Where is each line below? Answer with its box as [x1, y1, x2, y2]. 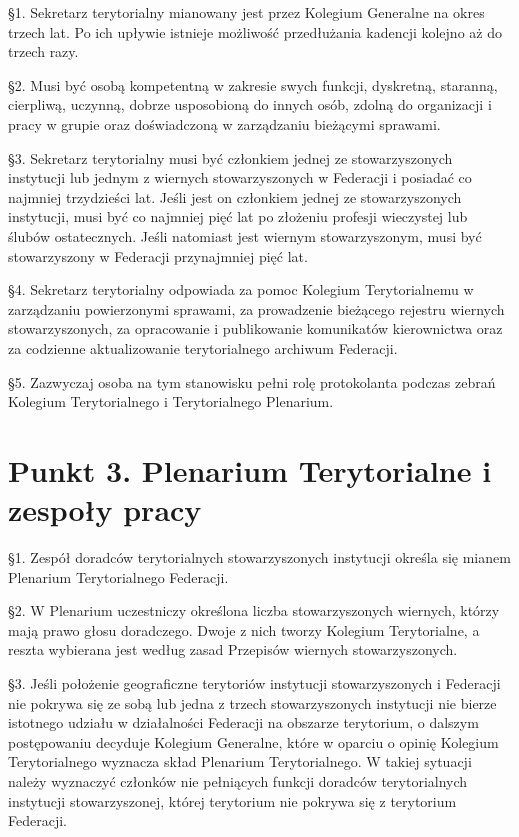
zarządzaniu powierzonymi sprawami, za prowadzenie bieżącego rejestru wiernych [8, 298, 505, 319]
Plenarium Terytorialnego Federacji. [8, 566, 229, 587]
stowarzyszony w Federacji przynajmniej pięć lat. [8, 245, 308, 266]
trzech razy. [8, 41, 79, 62]
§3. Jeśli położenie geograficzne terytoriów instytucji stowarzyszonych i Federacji [8, 672, 501, 693]
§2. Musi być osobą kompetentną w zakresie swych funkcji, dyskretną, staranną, [8, 74, 498, 95]
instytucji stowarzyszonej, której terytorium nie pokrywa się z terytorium [8, 790, 457, 811]
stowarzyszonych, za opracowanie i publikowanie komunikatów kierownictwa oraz [8, 318, 503, 339]
